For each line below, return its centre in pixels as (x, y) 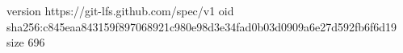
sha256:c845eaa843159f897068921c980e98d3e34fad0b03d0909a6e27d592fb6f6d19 (202, 26)
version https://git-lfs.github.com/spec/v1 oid (120, 10)
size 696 (26, 42)
